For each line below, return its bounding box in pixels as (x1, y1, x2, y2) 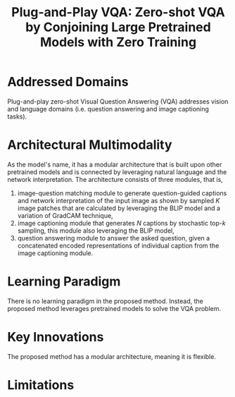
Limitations (7, 377, 75, 393)
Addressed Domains (7, 74, 129, 90)
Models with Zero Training (39, 35, 197, 50)
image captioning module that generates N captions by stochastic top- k (17, 219, 227, 227)
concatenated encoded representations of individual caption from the (17, 241, 220, 250)
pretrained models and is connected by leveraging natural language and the (7, 167, 227, 176)
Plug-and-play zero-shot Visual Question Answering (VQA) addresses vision (7, 97, 229, 106)
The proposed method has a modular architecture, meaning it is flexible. (7, 352, 217, 360)
